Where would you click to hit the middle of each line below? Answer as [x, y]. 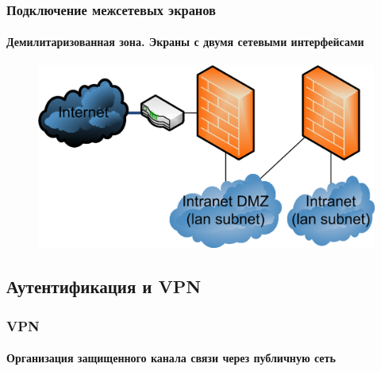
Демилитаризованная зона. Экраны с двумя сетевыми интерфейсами [185, 42]
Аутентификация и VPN [104, 286]
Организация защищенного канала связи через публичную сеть [171, 358]
